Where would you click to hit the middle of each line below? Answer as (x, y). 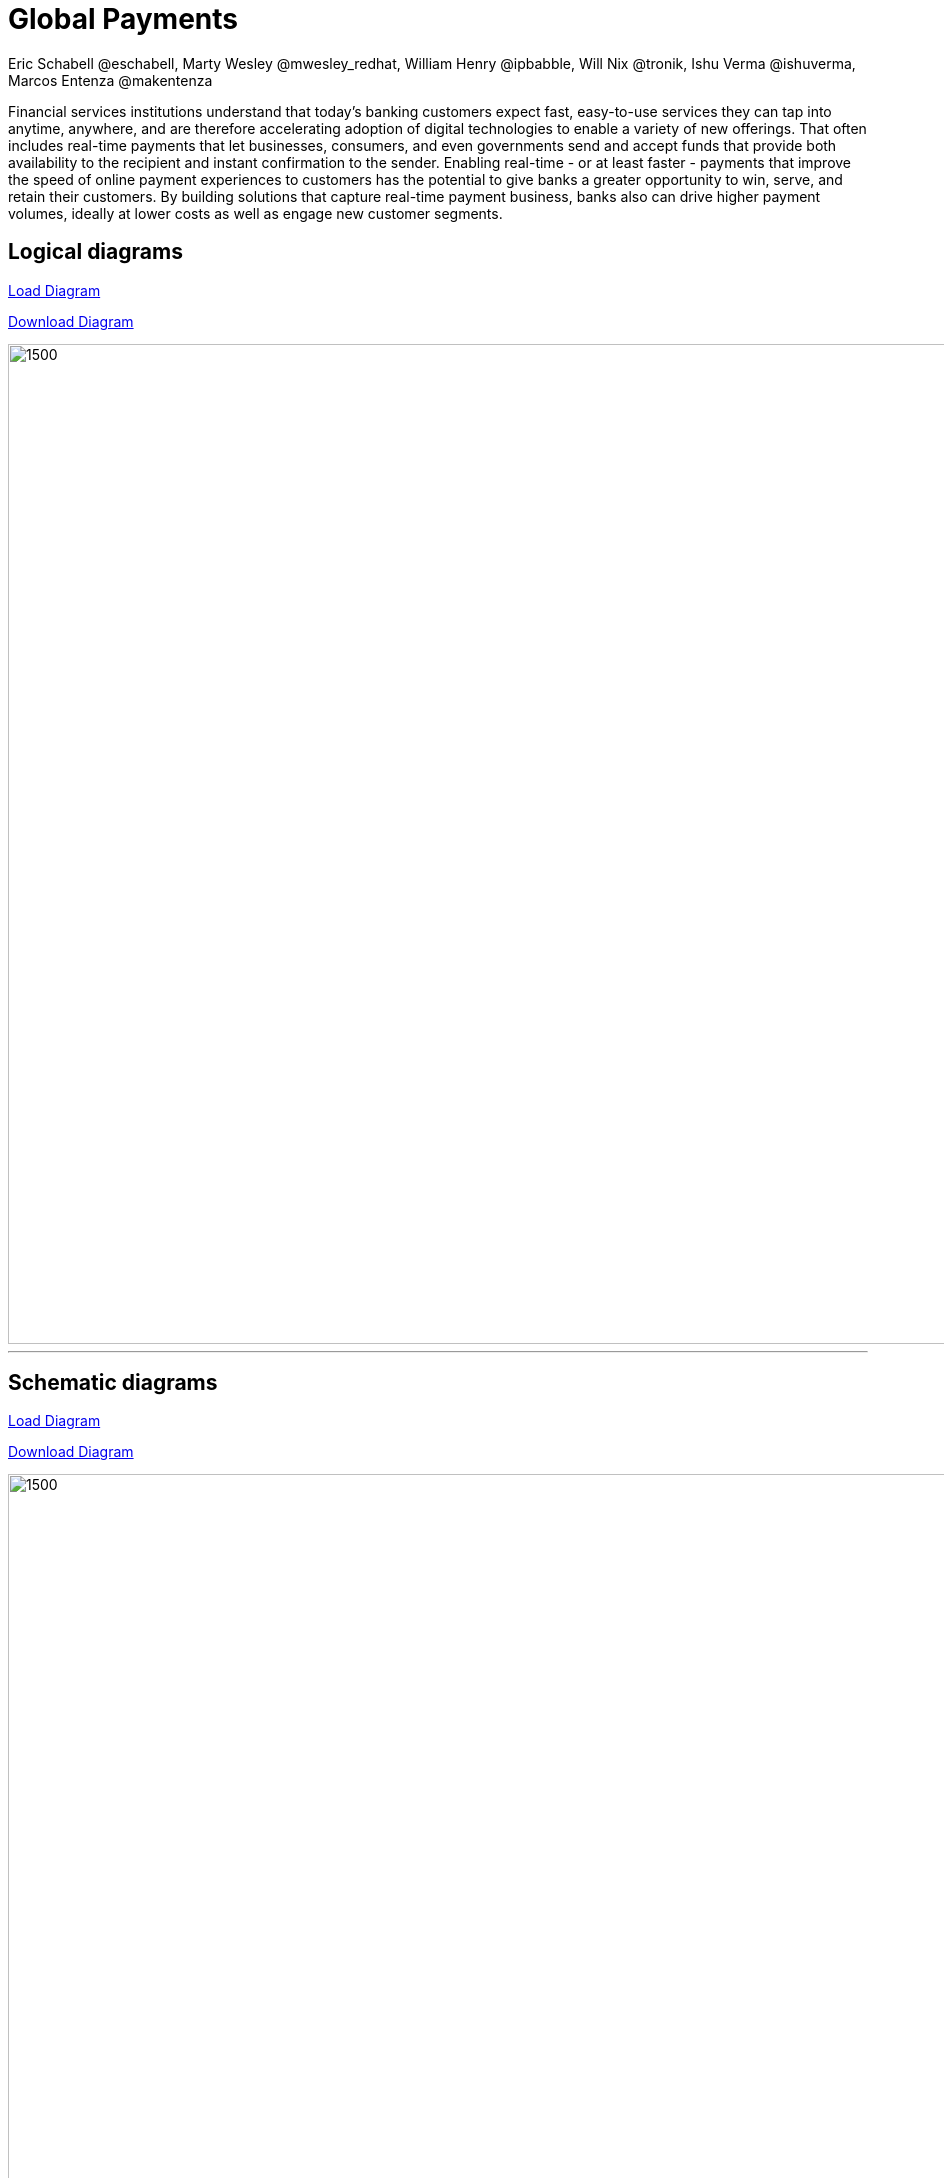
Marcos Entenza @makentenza (110, 80)
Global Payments (123, 19)
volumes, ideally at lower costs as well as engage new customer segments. (255, 213)
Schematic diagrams (113, 1383)
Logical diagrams (95, 252)
